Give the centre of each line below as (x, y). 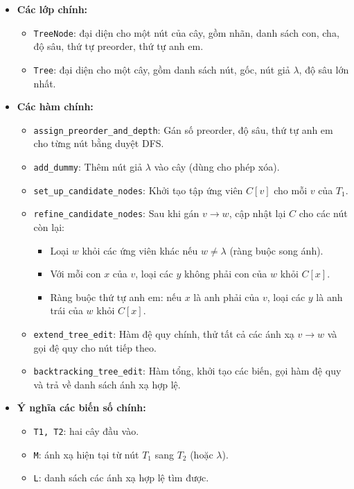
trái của (67, 310)
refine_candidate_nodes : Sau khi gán (116, 213)
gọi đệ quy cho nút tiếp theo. (95, 347)
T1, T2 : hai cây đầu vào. (86, 430)
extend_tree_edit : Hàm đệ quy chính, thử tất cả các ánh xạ (164, 333)
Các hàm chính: (55, 106)
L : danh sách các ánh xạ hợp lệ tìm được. (121, 478)
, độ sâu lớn (324, 69)
